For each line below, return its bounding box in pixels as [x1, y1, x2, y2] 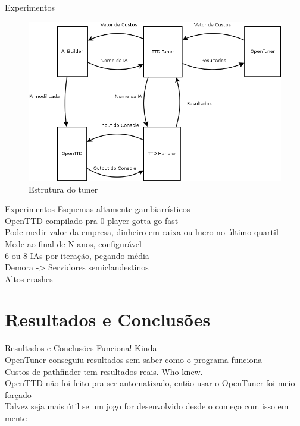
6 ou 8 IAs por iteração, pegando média [5, 249, 149, 261]
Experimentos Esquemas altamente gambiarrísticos [5, 203, 190, 215]
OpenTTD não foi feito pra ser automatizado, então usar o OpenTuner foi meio [5, 377, 295, 389]
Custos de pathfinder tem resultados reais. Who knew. [5, 365, 203, 377]
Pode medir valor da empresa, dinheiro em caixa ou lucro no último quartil [5, 226, 279, 238]
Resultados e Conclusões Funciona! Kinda [5, 342, 157, 354]
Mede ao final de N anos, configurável [5, 237, 142, 250]
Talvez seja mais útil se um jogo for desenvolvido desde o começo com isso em [5, 400, 289, 412]
